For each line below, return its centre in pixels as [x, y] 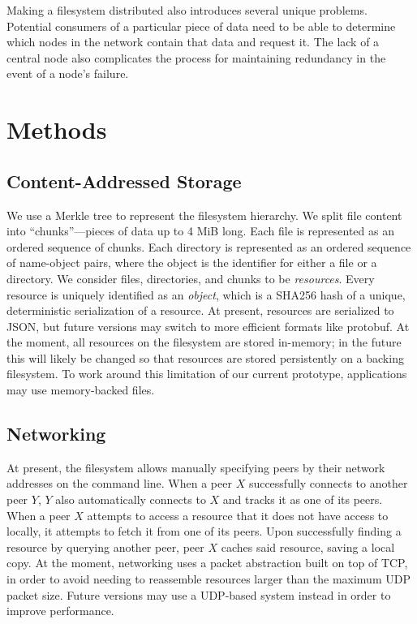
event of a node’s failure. [68, 73]
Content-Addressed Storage [124, 181]
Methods [57, 129]
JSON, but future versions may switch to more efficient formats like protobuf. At [208, 326]
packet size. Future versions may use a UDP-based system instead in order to [199, 594]
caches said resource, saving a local [308, 547]
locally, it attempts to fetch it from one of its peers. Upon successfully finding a [204, 531]
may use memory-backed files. [81, 390]
